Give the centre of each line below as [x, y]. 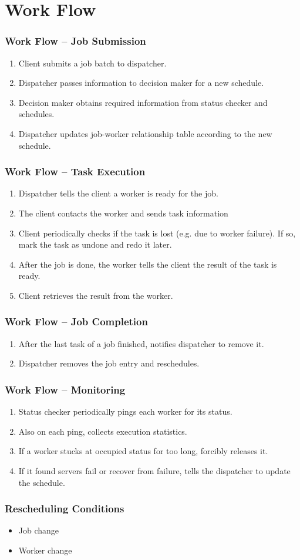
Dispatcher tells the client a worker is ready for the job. [118, 193]
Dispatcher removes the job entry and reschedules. [109, 363]
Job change [39, 530]
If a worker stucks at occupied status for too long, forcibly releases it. [143, 451]
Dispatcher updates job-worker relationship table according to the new [145, 133]
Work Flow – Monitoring [65, 389]
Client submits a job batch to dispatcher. [92, 63]
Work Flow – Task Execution [75, 171]
